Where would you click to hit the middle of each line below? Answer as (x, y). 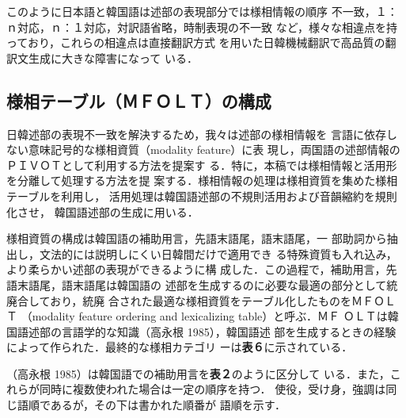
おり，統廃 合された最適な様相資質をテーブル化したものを (201, 300)
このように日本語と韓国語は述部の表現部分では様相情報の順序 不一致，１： (202, 11)
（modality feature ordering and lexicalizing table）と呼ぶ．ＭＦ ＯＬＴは (204, 316)
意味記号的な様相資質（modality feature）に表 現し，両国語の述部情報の (214, 150)
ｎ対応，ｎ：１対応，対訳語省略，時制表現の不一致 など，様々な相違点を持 (202, 27)
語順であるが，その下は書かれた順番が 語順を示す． (152, 405)
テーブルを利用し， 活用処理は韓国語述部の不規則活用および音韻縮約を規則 (202, 196)
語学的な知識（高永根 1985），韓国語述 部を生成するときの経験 (234, 331)
